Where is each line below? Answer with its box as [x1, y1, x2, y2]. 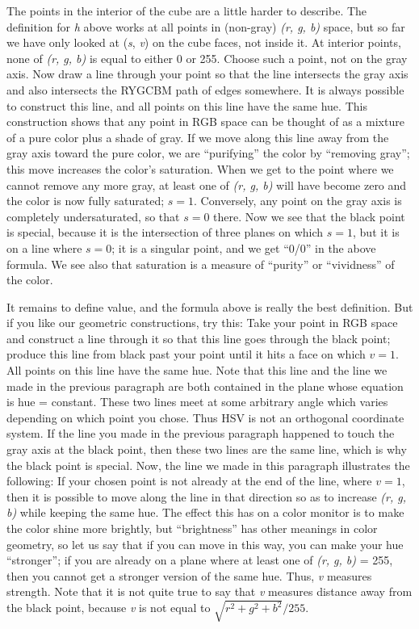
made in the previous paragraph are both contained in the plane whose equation [6, 377, 404, 394]
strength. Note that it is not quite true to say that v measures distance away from [6, 583, 413, 600]
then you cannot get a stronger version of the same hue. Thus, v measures [6, 567, 372, 584]
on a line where [6, 239, 82, 256]
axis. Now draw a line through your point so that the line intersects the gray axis [6, 65, 409, 82]
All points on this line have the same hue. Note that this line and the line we [6, 362, 388, 379]
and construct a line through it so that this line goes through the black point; [6, 329, 391, 346]
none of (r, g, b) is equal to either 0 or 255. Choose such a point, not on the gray [6, 49, 408, 66]
